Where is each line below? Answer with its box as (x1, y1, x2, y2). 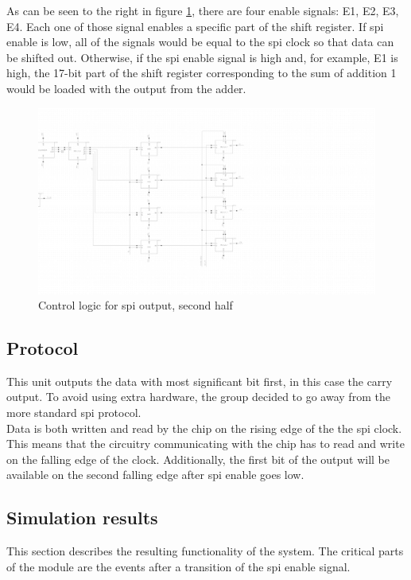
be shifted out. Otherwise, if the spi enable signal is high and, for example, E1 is (6, 49, 398, 65)
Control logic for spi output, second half (38, 297, 233, 313)
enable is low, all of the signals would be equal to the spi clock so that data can (6, 33, 394, 50)
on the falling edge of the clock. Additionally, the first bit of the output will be (6, 450, 390, 467)
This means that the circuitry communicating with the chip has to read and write (6, 435, 405, 452)
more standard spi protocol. (6, 404, 142, 421)
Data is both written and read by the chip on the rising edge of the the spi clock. (6, 419, 402, 436)
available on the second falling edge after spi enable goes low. (6, 466, 304, 483)
